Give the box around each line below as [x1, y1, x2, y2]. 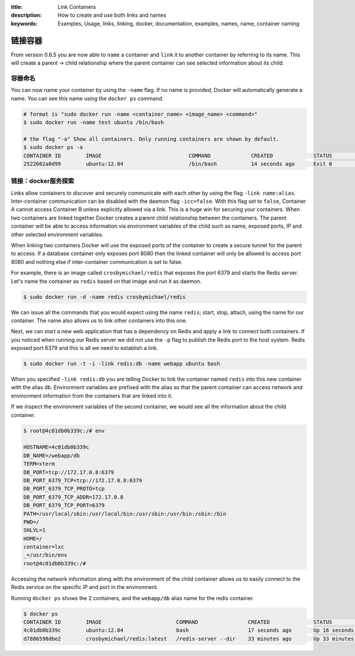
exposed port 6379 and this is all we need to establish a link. [11, 345, 159, 352]
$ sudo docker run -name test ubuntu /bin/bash [23, 119, 164, 126]
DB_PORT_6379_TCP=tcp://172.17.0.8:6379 [23, 477, 142, 483]
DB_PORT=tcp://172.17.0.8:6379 [23, 469, 115, 476]
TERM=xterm [23, 460, 55, 467]
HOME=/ [23, 535, 43, 542]
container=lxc [23, 543, 64, 550]
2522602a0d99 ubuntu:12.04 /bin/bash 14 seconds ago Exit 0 [23, 160, 333, 167]
